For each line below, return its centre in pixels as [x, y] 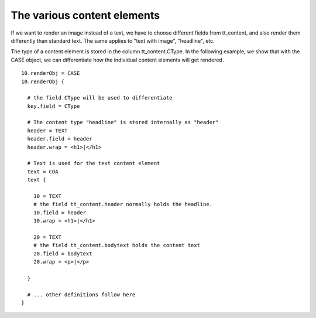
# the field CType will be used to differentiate [100, 98]
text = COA [43, 172]
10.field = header [60, 213]
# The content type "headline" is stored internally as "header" [123, 122]
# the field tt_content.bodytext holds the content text [116, 245]
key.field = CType [54, 106]
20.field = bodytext [63, 254]
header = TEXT [47, 131]
